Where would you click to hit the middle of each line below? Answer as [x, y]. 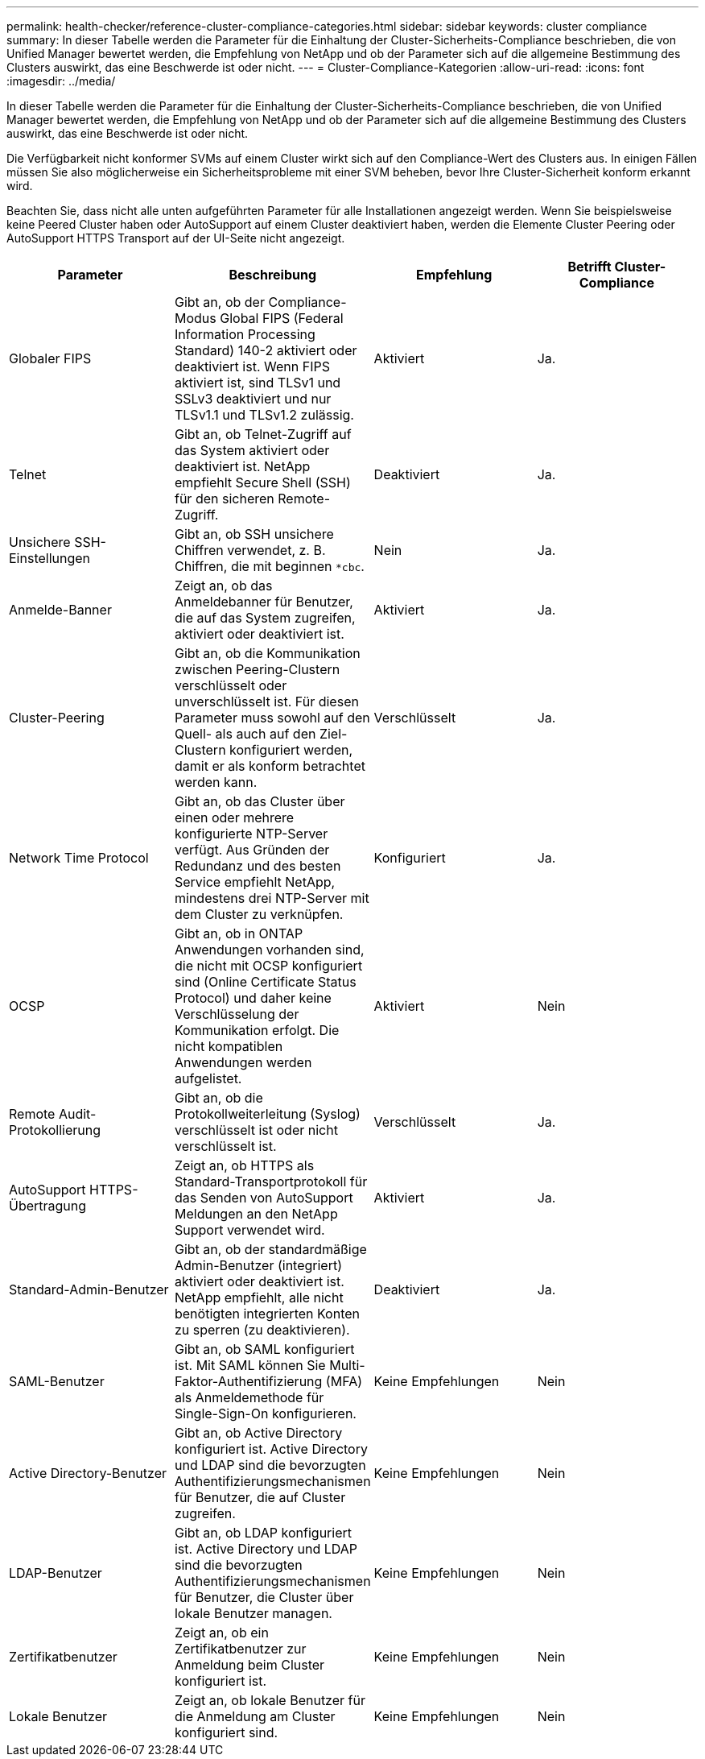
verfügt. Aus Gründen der [252, 850]
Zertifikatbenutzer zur [240, 1649]
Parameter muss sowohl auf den [272, 718]
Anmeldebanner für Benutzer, [264, 602]
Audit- [77, 1114]
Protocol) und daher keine [253, 998]
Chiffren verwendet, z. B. [250, 550]
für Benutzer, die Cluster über [264, 1597]
